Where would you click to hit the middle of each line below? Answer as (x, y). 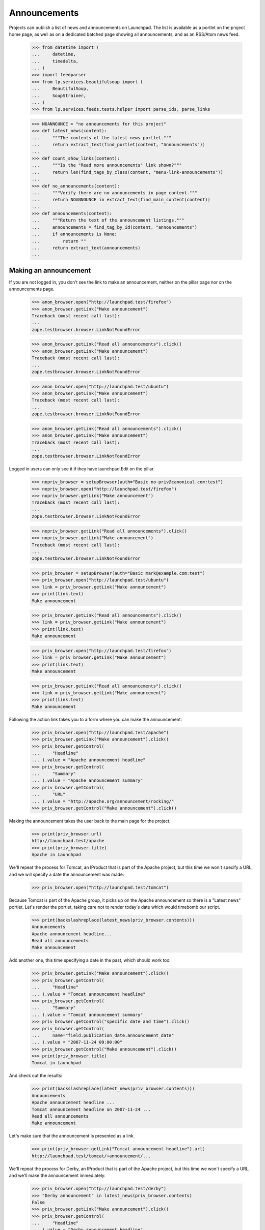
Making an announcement (50, 270)
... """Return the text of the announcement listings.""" (108, 220)
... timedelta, (55, 61)
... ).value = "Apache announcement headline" (89, 760)
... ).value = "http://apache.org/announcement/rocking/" (103, 801)
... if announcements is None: (74, 234)
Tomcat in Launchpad (56, 1063)
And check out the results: (36, 1076)
